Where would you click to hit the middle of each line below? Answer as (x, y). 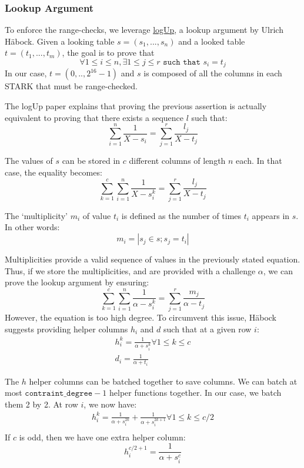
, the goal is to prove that (108, 53)
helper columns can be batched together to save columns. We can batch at (163, 381)
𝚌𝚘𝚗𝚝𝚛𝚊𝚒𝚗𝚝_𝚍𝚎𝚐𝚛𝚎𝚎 (59, 394)
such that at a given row (208, 329)
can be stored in (91, 161)
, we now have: (110, 404)
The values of (29, 161)
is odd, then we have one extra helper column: (102, 437)
